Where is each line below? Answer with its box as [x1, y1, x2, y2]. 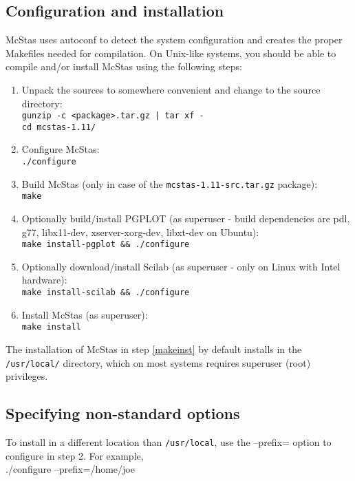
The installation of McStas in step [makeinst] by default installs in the [6, 341, 302, 356]
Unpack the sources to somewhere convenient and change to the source [21, 82, 321, 96]
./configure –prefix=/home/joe [6, 462, 135, 476]
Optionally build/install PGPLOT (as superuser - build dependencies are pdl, [21, 211, 350, 226]
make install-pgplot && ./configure [21, 239, 190, 250]
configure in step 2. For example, [6, 448, 144, 462]
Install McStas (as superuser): [21, 307, 148, 321]
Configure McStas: [21, 142, 100, 156]
